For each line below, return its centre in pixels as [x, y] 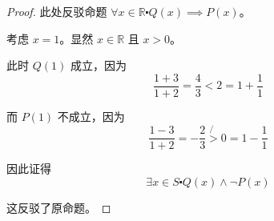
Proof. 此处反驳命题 [57, 11]
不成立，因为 [91, 116]
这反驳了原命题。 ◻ [59, 207]
